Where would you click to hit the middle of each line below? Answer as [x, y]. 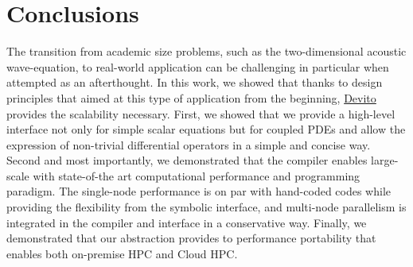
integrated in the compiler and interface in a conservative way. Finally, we [187, 222]
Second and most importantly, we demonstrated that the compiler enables [187, 160]
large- [385, 160]
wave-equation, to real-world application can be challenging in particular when [198, 66]
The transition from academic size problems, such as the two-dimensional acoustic [206, 51]
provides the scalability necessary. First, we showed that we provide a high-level [201, 113]
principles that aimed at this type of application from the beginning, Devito [191, 97]
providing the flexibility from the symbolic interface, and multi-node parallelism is [206, 207]
